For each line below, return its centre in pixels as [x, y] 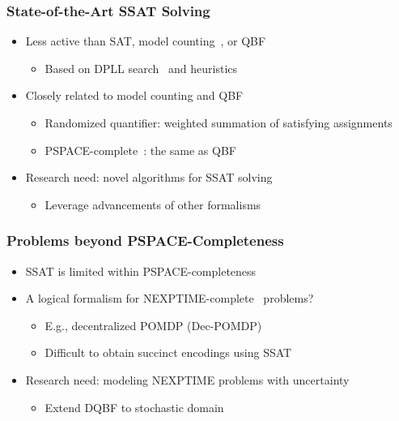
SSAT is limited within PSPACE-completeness [141, 271]
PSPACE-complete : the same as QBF [140, 150]
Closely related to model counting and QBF [134, 95]
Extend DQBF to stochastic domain [134, 407]
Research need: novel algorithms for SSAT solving [149, 177]
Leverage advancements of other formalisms [153, 204]
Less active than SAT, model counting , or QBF [146, 41]
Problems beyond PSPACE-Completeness [145, 241]
